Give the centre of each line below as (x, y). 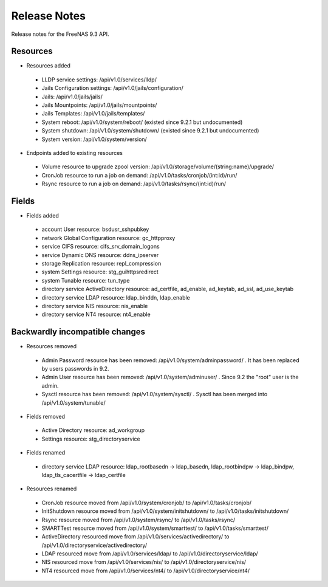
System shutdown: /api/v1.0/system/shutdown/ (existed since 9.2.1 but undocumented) (150, 131)
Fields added (43, 216)
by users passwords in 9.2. (75, 369)
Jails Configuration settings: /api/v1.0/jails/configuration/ (112, 88)
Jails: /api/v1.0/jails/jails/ (72, 97)
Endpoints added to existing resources (74, 153)
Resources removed (52, 346)
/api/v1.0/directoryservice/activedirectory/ (94, 545)
